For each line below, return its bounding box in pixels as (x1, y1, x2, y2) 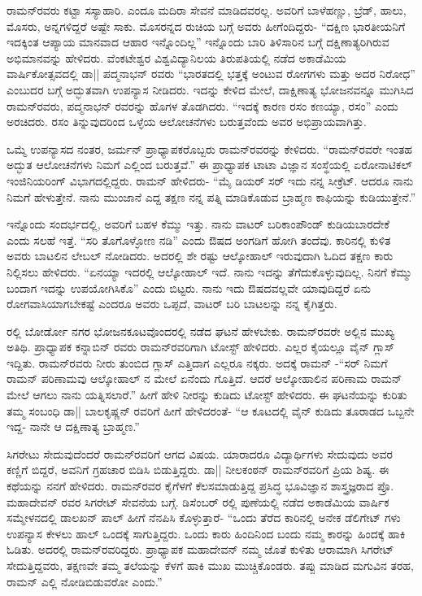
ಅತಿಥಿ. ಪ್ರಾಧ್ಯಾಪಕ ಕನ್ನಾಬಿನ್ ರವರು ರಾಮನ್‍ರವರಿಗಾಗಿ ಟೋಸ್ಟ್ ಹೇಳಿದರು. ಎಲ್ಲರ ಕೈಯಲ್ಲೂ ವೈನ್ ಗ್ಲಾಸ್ (7, 338, 395, 355)
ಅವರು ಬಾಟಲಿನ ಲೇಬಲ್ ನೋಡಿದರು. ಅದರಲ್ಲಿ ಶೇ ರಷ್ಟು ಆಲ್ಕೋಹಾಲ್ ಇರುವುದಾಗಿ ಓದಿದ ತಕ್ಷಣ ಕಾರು (7, 247, 394, 264)
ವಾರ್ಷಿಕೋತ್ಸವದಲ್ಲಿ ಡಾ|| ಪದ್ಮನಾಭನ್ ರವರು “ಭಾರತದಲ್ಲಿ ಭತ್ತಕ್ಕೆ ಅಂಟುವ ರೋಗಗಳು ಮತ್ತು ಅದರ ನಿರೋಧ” (7, 65, 415, 82)
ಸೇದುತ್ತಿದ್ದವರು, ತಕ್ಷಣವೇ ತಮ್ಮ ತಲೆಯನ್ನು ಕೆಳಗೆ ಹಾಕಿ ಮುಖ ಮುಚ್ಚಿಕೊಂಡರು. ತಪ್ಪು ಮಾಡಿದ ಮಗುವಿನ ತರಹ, (7, 557, 414, 573)
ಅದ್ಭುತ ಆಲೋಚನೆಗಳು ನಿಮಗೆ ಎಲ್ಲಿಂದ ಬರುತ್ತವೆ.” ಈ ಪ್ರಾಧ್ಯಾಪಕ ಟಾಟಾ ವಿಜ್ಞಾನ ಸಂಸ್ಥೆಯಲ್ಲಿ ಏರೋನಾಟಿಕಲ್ (7, 156, 412, 173)
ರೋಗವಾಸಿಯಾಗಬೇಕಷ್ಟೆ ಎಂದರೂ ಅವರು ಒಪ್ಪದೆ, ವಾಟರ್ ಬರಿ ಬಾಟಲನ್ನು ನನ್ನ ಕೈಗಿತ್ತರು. (7, 295, 337, 312)
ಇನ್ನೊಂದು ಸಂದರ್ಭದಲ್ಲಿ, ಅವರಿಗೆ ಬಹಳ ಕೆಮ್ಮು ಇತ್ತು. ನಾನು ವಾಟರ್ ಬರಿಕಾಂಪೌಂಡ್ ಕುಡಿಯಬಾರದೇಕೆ (7, 215, 390, 233)
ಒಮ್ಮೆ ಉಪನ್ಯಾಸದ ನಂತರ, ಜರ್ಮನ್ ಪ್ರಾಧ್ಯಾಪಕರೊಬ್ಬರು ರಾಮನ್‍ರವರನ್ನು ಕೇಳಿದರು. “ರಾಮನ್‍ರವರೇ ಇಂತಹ (7, 140, 413, 157)
